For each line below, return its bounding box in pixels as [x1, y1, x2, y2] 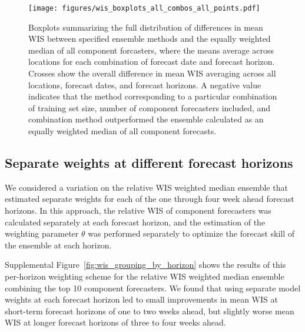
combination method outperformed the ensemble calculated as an [28, 113, 264, 125]
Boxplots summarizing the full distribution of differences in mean [28, 21, 263, 33]
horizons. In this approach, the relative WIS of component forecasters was [5, 204, 271, 216]
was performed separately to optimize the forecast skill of [88, 227, 295, 240]
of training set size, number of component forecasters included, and [28, 101, 271, 114]
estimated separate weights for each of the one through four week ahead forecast [5, 192, 294, 205]
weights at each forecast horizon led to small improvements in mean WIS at [5, 293, 278, 306]
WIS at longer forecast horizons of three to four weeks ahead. [5, 316, 226, 328]
